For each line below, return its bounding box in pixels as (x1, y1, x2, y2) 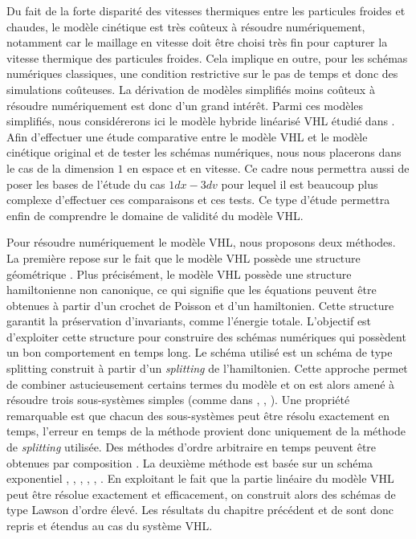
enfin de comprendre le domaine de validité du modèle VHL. (6, 206, 304, 223)
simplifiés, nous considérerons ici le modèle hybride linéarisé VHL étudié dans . (6, 112, 395, 129)
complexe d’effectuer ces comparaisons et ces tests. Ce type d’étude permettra (6, 191, 390, 208)
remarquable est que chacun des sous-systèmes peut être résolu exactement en (6, 406, 390, 423)
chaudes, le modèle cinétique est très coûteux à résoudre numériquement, (6, 18, 365, 35)
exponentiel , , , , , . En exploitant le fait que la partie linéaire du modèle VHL (6, 470, 394, 487)
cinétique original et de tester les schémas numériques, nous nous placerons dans (6, 144, 402, 161)
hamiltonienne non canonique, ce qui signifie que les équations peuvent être (6, 281, 377, 298)
